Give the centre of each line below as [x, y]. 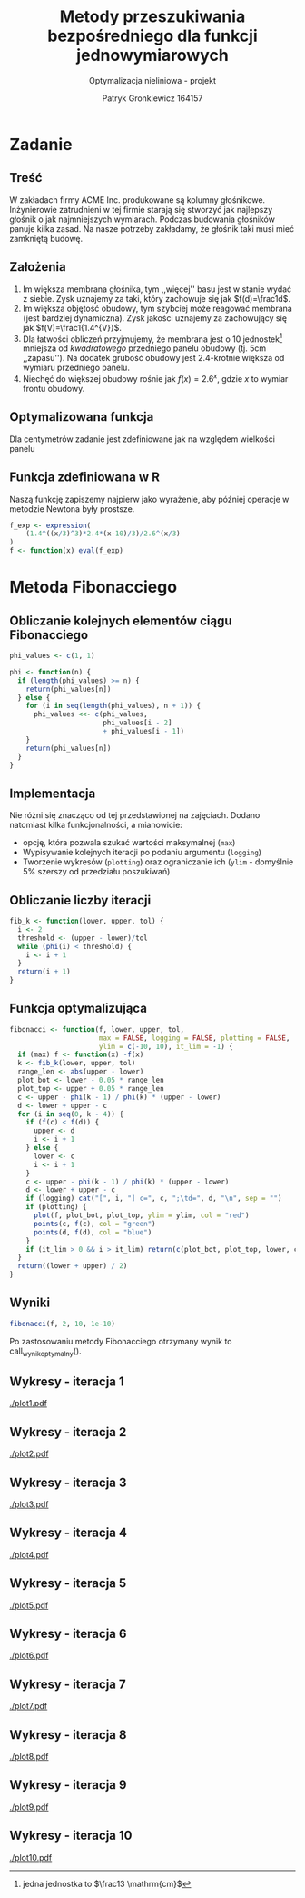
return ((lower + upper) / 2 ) [73, 1266]
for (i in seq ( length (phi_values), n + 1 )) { [113, 706]
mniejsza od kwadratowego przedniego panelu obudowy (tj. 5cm [144, 348]
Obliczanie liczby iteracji [80, 900]
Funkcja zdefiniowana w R [85, 478]
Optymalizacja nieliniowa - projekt [152, 80]
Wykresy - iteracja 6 [68, 1634]
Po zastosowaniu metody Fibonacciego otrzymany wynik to [121, 1341]
